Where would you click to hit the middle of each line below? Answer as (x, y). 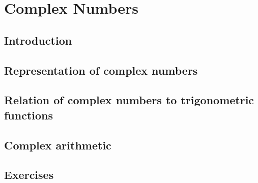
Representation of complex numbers (101, 70)
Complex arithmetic (58, 145)
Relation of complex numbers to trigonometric (129, 100)
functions (29, 115)
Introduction (38, 40)
